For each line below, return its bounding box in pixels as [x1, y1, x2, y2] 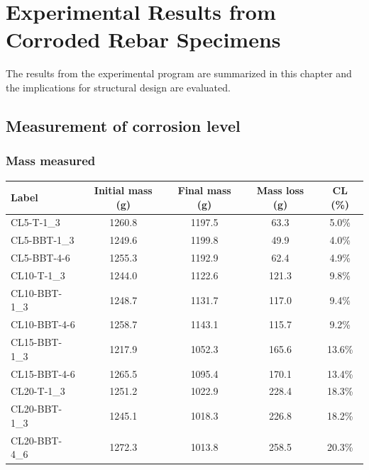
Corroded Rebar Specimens [6, 25, 281, 54]
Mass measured [6, 152, 96, 169]
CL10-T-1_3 [11, 267, 65, 282]
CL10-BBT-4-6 [11, 317, 75, 332]
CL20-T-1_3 [11, 384, 65, 398]
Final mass [177, 183, 231, 197]
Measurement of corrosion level [6, 114, 241, 136]
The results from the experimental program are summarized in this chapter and [6, 66, 352, 81]
